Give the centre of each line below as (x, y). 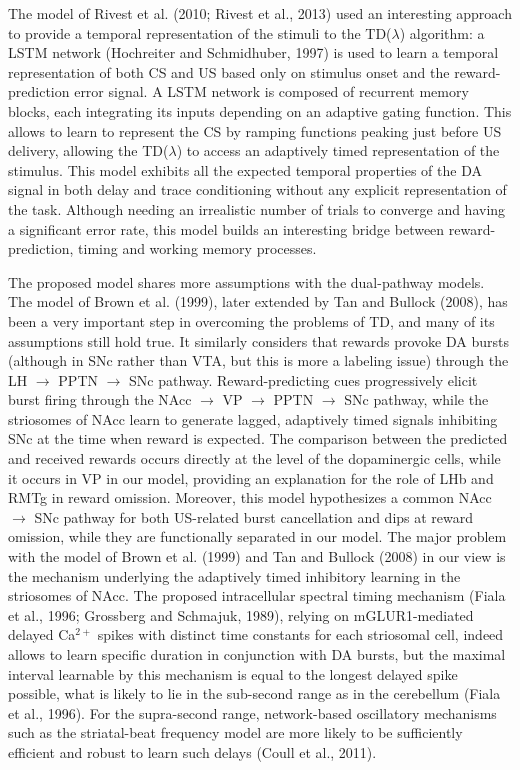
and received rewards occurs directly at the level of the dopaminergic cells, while (254, 458)
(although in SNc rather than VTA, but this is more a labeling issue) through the (258, 360)
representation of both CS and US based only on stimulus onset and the (229, 71)
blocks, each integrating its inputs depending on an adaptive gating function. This (260, 110)
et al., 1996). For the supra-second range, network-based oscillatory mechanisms (252, 712)
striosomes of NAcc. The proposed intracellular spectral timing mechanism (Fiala (257, 595)
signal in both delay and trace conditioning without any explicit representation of (257, 189)
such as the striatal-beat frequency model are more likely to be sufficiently (235, 732)
